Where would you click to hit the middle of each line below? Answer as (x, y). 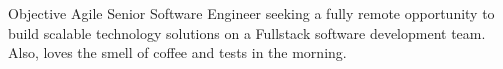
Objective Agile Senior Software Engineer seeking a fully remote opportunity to (251, 13)
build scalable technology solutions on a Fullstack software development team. (247, 32)
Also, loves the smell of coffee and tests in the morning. (177, 52)
